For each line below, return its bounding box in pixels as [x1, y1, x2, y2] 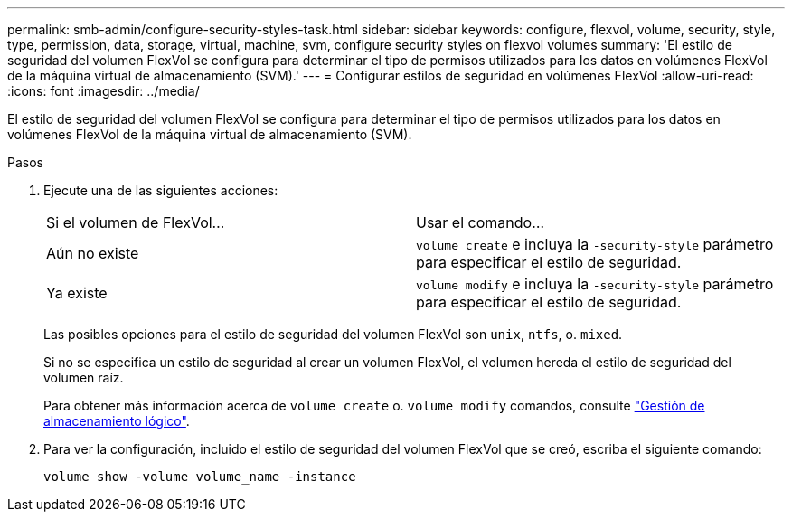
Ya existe [46, 284, 108, 302]
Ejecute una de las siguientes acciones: [43, 183, 278, 198]
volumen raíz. [43, 370, 124, 385]
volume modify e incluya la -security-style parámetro [416, 275, 774, 293]
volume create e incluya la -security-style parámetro [416, 235, 774, 253]
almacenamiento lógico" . [43, 413, 190, 429]
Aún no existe [46, 244, 139, 262]
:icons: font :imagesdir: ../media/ [7, 83, 200, 99]
